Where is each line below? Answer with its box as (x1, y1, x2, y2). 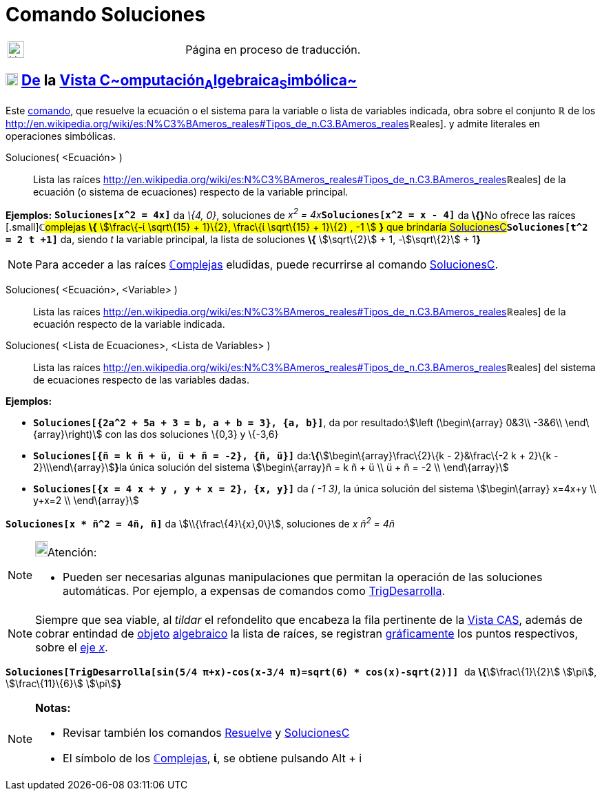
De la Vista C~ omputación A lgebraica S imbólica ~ (21, 72, 357, 92)
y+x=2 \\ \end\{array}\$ (33, 494, 139, 507)
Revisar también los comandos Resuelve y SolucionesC (63, 726, 350, 740)
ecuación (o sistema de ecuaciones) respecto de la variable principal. (33, 185, 349, 198)
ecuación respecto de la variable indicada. (33, 318, 225, 331)
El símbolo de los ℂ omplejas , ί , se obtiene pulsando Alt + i (63, 751, 362, 766)
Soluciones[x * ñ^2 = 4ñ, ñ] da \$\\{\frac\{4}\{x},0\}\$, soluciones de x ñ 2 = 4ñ (6, 516, 395, 530)
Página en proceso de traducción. (185, 42, 361, 56)
